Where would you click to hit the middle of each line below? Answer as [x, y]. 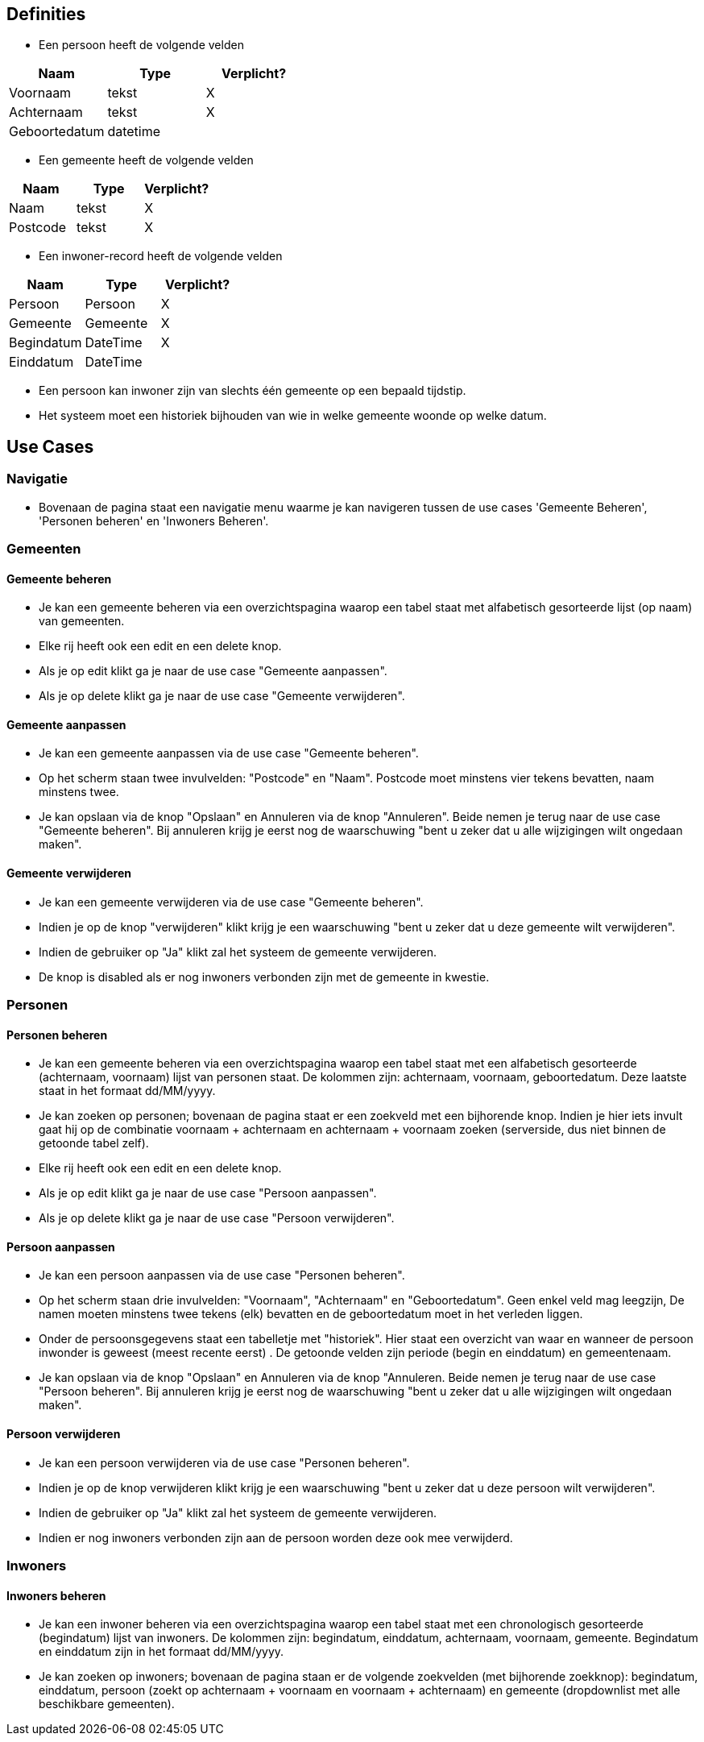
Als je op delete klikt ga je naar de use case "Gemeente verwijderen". [222, 696]
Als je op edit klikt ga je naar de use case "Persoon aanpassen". [208, 1193]
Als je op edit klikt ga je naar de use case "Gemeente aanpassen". [213, 671]
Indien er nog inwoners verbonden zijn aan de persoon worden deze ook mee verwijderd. [276, 1537]
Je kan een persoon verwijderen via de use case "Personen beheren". [224, 1462]
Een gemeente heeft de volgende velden [146, 160]
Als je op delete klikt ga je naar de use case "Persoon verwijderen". [217, 1218]
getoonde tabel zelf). [94, 1143]
